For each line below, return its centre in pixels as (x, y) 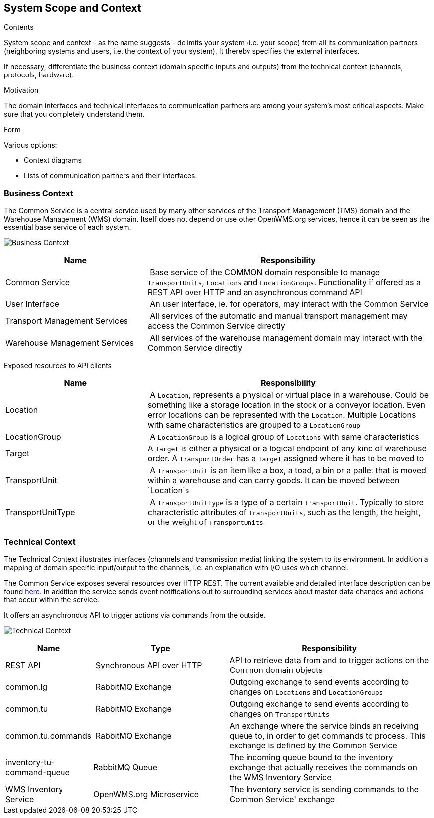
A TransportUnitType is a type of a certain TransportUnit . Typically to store (287, 502)
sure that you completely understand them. (74, 114)
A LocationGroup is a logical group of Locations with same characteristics (284, 437)
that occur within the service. (52, 599)
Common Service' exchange (282, 799)
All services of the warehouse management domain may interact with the (286, 338)
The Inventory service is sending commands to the (324, 789)
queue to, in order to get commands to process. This (327, 735)
